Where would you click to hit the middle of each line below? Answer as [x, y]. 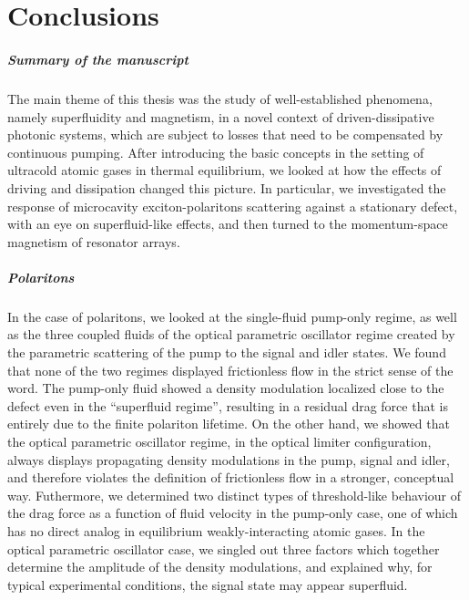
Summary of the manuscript [98, 59]
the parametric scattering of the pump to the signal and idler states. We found [227, 352]
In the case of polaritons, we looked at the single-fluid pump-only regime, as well [232, 316]
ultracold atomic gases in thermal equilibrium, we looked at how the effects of [224, 170]
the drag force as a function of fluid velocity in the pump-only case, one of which [233, 513]
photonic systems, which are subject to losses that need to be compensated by [225, 134]
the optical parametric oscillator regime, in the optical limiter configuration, [219, 441]
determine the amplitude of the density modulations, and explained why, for [220, 567]
